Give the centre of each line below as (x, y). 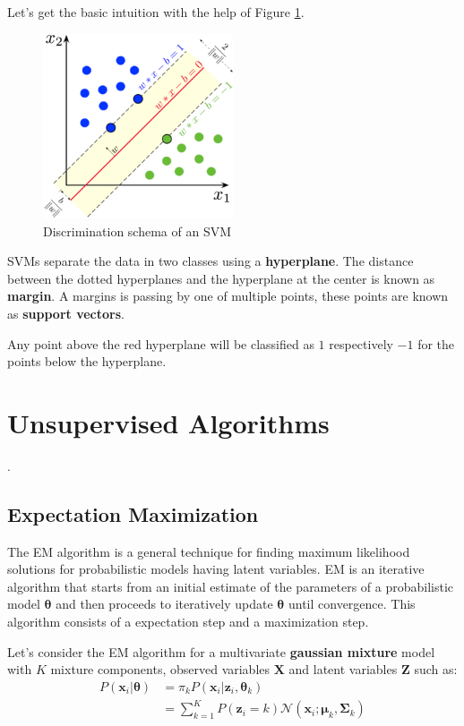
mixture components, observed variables (160, 669)
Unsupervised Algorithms (168, 422)
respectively (361, 343)
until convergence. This (352, 604)
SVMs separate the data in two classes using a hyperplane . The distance (211, 261)
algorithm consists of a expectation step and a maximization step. (188, 621)
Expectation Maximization (133, 513)
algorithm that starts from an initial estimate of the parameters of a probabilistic (231, 586)
